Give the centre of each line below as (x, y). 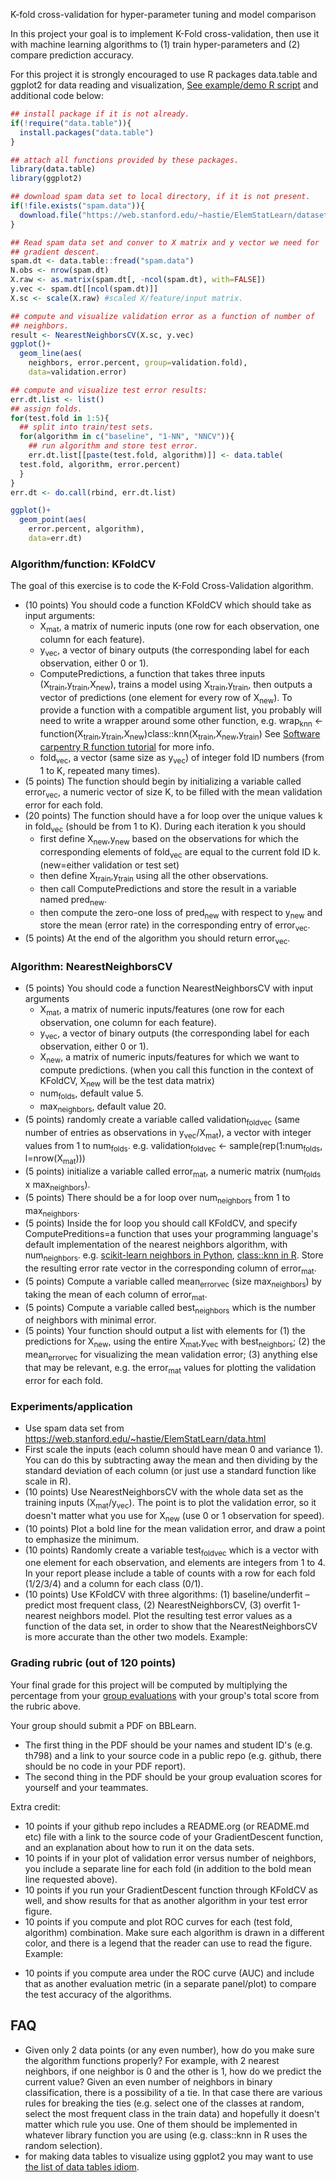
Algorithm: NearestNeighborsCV (91, 966)
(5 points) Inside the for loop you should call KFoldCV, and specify (161, 1223)
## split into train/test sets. (87, 427)
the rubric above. (46, 1706)
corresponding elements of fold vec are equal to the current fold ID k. (180, 853)
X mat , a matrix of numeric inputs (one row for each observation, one (179, 627)
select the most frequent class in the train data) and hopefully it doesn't (172, 2113)
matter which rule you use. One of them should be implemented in (161, 2124)
